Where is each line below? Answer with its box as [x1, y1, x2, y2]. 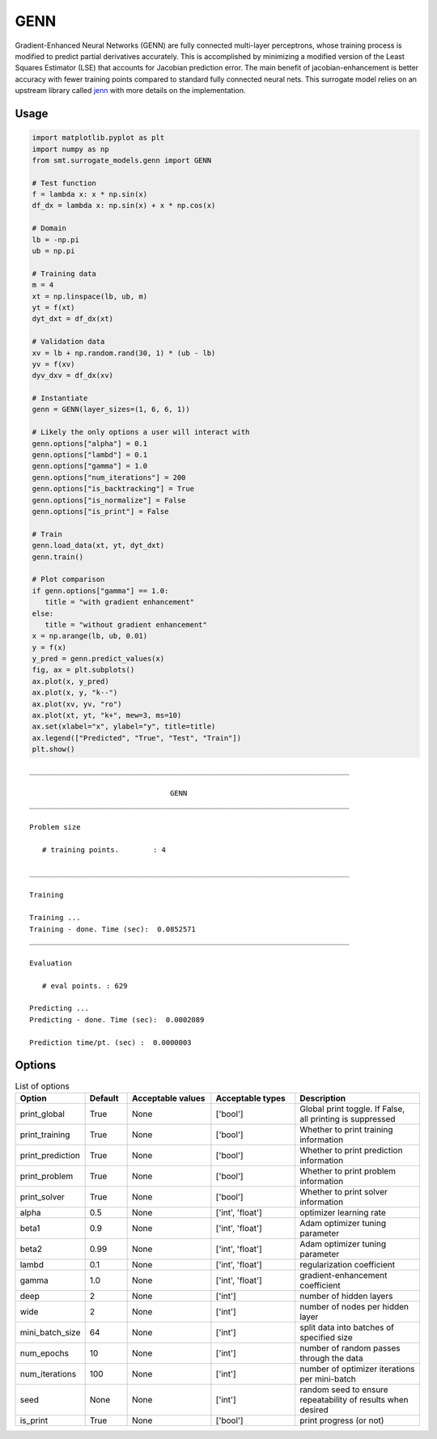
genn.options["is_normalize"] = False [32, 495, 186, 505]
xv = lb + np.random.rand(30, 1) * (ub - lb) [32, 348, 216, 358]
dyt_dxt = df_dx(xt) [32, 314, 113, 324]
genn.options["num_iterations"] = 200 [32, 473, 186, 482]
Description [299, 1093, 346, 1104]
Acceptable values [131, 1093, 206, 1104]
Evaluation [29, 958, 73, 967]
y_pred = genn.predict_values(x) [32, 654, 165, 664]
